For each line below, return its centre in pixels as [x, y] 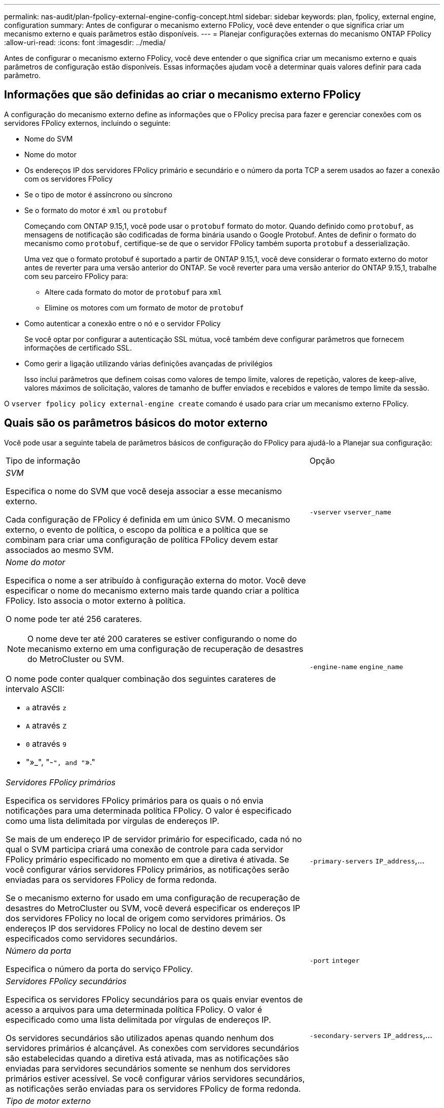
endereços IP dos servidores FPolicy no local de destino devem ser [134, 928]
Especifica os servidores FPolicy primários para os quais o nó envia [135, 800]
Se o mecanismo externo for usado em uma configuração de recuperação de [153, 898]
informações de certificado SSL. [78, 348]
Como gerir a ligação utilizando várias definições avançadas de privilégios [149, 363]
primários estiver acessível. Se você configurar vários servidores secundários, [155, 1078]
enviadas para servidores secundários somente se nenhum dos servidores [148, 1068]
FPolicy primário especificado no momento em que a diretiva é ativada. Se [147, 859]
